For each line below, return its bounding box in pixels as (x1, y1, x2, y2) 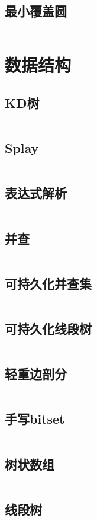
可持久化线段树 (5, 319, 92, 337)
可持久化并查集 (5, 274, 92, 292)
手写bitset (5, 410, 65, 428)
